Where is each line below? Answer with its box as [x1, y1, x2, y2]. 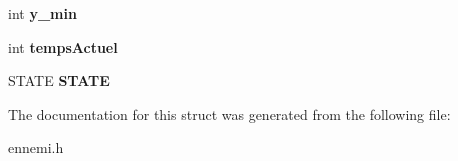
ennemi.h [8, 137, 64, 158]
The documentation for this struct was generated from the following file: [8, 103, 451, 124]
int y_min [8, 3, 77, 23]
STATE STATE [8, 70, 110, 91]
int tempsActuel [8, 36, 118, 57]
